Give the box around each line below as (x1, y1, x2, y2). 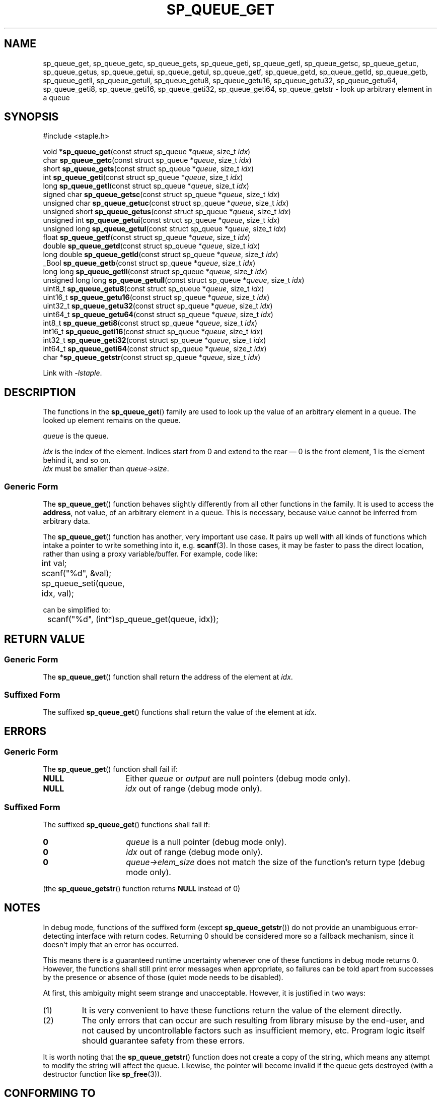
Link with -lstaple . (43, 369, 102, 378)
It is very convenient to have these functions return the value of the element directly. (82, 1005, 402, 1015)
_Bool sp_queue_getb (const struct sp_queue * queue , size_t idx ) (43, 259, 256, 268)
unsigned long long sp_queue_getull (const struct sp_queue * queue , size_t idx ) (43, 276, 305, 285)
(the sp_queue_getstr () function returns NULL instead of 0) (43, 884, 241, 893)
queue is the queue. (43, 432, 109, 441)
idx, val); (41, 588, 74, 599)
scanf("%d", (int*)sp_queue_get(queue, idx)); (47, 614, 219, 625)
